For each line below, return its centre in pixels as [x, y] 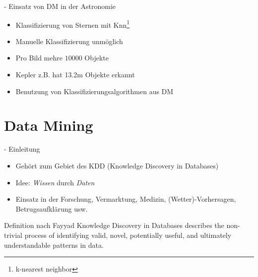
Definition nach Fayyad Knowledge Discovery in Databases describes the [114, 225]
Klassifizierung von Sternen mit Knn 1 [73, 24]
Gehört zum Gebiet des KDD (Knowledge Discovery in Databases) [117, 165]
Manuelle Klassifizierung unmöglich [69, 41]
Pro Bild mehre [39, 58]
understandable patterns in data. [54, 245]
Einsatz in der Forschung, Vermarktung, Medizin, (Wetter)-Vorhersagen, [126, 199]
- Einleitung [22, 149]
